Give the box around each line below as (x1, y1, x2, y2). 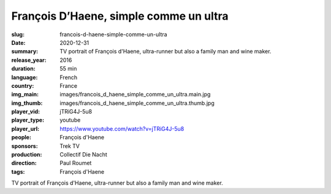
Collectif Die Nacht (59, 151, 107, 158)
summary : (11, 48, 39, 55)
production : (11, 151, 42, 158)
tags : (11, 168, 25, 175)
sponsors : (11, 142, 38, 150)
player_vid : (11, 108, 40, 115)
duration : (11, 65, 36, 72)
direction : (11, 160, 37, 167)
